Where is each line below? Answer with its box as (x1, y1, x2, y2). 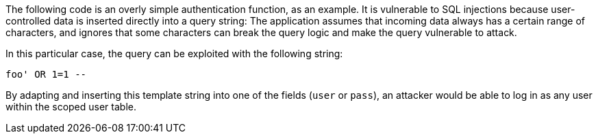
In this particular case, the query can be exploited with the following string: (5, 48, 343, 59)
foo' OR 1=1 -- (5, 69, 87, 80)
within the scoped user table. (5, 101, 136, 112)
